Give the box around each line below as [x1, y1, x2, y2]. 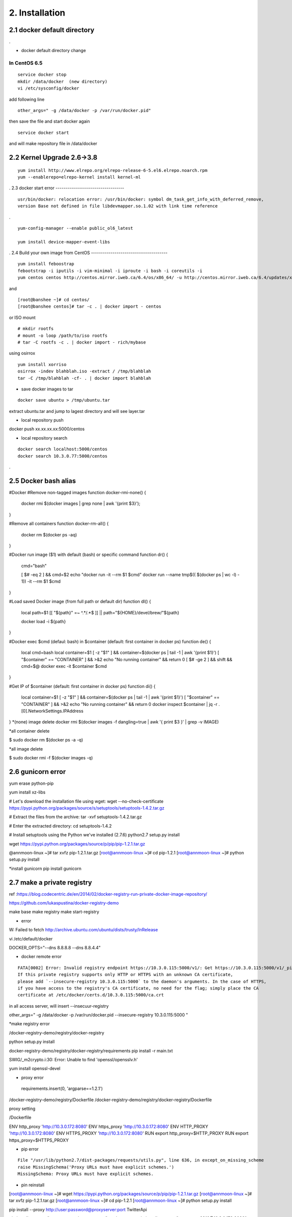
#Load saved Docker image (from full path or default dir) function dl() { [9, 599, 151, 605]
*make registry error [9, 1021, 50, 1027]
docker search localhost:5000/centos [18, 446, 108, 452]
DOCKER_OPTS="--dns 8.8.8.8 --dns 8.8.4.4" [9, 944, 101, 950]
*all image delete [9, 746, 43, 752]
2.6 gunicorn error [9, 767, 66, 776]
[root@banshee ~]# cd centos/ [18, 297, 90, 303]
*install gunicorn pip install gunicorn [9, 866, 82, 871]
